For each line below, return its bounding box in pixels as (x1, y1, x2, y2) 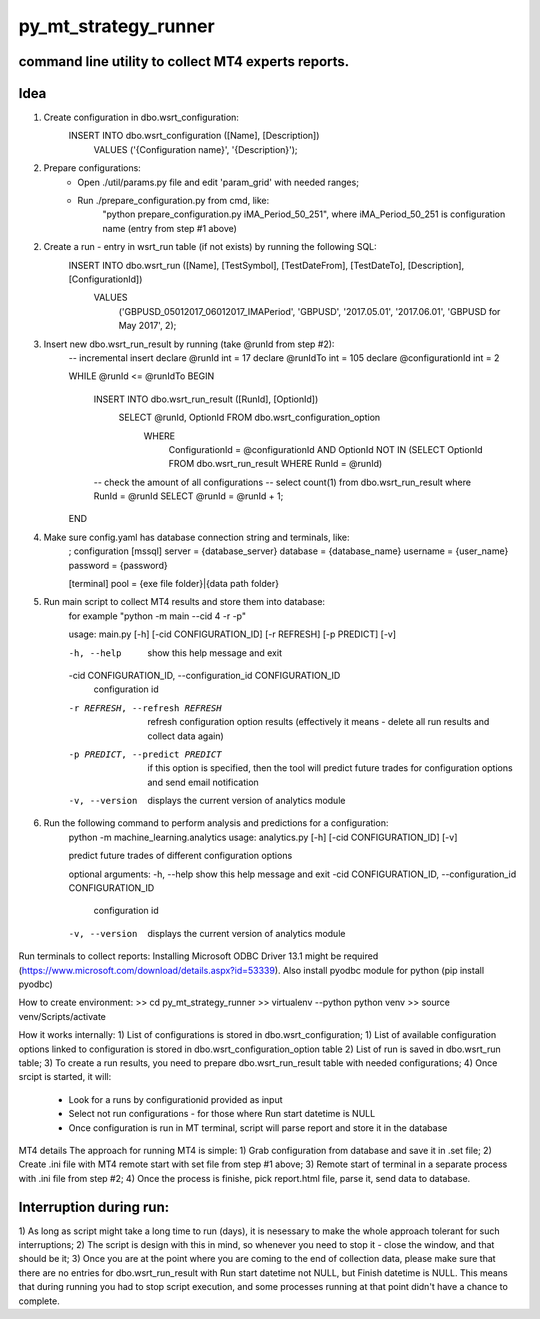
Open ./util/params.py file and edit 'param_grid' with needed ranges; (77, 176, 360, 188)
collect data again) (147, 730, 224, 742)
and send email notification (147, 776, 259, 788)
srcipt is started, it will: (18, 1071, 112, 1083)
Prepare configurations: (43, 162, 142, 174)
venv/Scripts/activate (18, 1010, 107, 1022)
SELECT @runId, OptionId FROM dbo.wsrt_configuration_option (118, 411, 381, 424)
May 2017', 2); (118, 320, 177, 332)
